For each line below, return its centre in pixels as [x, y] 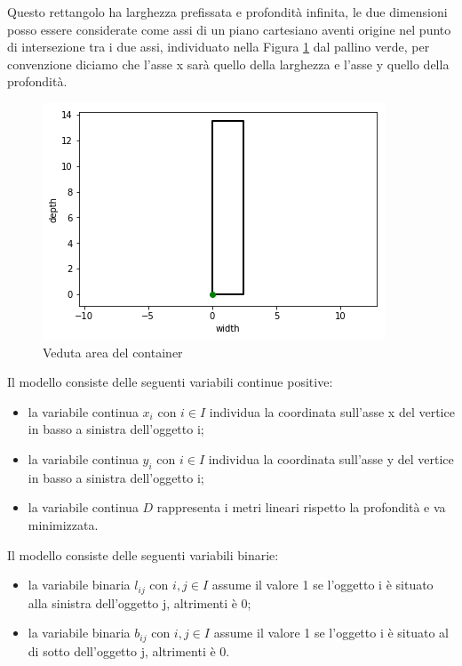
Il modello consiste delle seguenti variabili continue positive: [170, 382]
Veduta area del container [113, 352]
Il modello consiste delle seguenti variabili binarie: [143, 554]
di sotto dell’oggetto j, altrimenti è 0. [129, 650]
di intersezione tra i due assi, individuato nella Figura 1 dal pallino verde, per [219, 47]
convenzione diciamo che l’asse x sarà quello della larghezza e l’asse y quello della [228, 64]
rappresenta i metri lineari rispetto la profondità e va [301, 507]
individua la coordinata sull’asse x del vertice [332, 411]
